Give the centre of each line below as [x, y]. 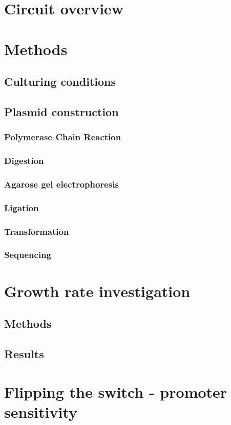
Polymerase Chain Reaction [63, 137]
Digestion [24, 161]
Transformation [37, 231]
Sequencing [28, 255]
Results [24, 353]
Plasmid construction [61, 111]
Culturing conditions [60, 81]
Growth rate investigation [97, 291]
